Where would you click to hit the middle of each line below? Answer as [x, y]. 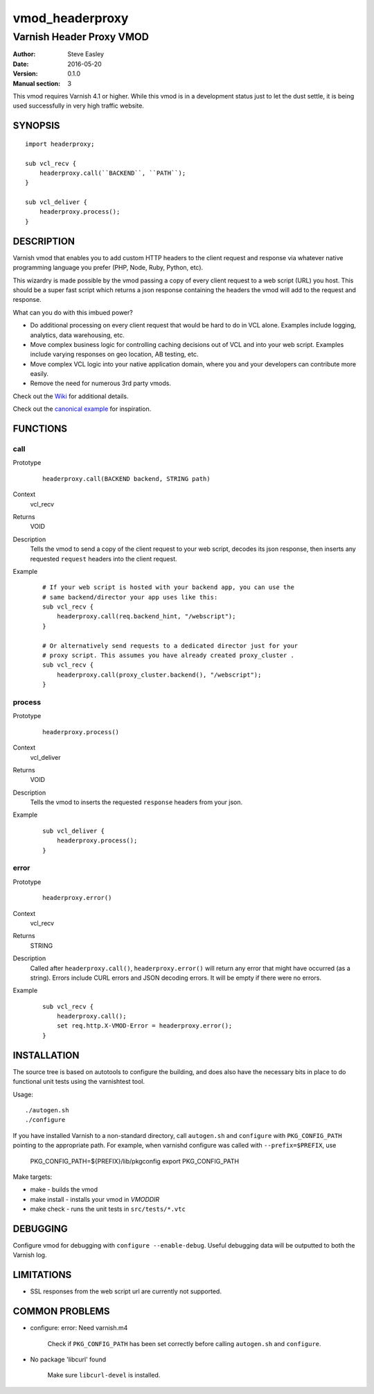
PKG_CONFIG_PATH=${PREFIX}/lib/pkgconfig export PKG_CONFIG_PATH [134, 1161]
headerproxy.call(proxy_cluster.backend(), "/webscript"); [159, 674]
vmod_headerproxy [71, 18]
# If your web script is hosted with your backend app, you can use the [168, 587]
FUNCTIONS [40, 429]
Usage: [23, 1094]
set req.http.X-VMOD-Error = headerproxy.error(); [144, 1026]
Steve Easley [86, 54]
